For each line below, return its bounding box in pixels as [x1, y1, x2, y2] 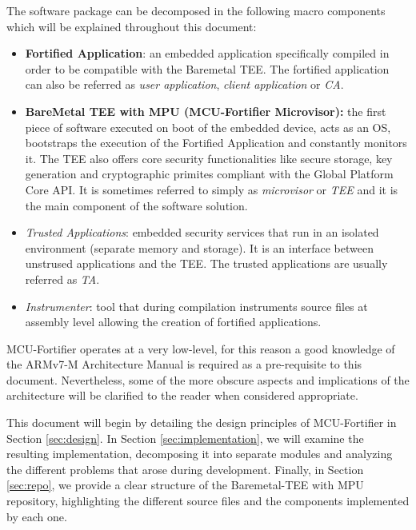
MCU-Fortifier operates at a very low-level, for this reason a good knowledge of [6, 340, 395, 357]
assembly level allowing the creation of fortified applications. [25, 313, 322, 330]
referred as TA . [25, 270, 100, 287]
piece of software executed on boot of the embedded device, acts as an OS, [25, 118, 391, 135]
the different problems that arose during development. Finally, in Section [6, 460, 364, 477]
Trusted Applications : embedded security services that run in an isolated [25, 224, 379, 241]
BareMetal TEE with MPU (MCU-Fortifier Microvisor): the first [25, 102, 386, 119]
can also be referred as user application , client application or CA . [25, 76, 344, 93]
